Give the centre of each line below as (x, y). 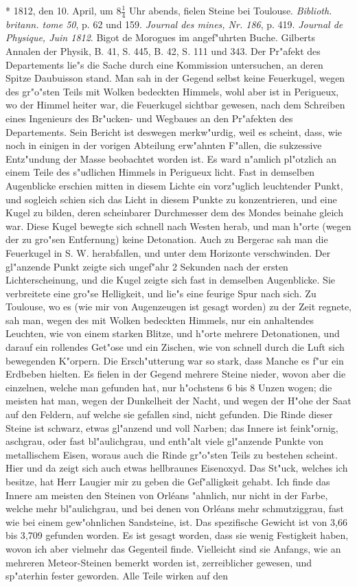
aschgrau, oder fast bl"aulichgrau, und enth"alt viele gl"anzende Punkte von (165, 441)
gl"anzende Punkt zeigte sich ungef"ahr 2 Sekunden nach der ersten (147, 266)
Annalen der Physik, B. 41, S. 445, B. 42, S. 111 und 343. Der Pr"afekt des (163, 51)
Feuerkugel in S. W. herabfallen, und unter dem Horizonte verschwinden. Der (168, 252)
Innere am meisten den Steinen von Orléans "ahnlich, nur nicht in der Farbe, (167, 495)
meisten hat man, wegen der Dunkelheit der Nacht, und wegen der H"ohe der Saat (178, 401)
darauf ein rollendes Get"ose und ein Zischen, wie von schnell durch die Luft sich (175, 347)
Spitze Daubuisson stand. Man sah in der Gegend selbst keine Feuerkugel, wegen (175, 78)
